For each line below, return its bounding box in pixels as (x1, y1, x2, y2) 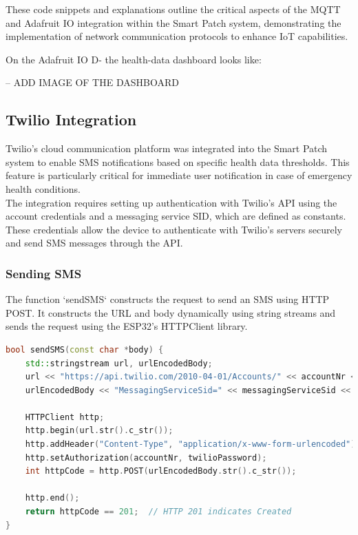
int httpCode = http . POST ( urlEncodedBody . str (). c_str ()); (25, 466, 297, 476)
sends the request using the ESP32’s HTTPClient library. (6, 319, 248, 333)
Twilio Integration (6, 109, 137, 130)
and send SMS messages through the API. (6, 235, 183, 250)
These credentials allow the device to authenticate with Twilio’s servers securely (6, 222, 342, 236)
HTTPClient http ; (25, 412, 105, 422)
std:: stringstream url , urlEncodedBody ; (25, 358, 213, 368)
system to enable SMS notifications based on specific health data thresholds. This (6, 154, 350, 169)
